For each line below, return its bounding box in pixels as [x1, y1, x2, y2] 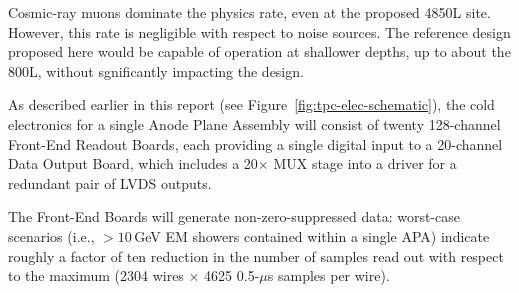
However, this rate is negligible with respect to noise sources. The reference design [8, 21, 511, 42]
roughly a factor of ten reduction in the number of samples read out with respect [8, 245, 504, 266]
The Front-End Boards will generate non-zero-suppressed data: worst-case [8, 206, 460, 227]
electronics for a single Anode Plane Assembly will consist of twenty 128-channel [8, 113, 501, 134]
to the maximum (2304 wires [8, 265, 184, 286]
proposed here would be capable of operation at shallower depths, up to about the [8, 41, 511, 62]
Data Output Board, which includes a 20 [8, 153, 258, 174]
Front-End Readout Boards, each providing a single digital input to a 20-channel [8, 133, 503, 154]
